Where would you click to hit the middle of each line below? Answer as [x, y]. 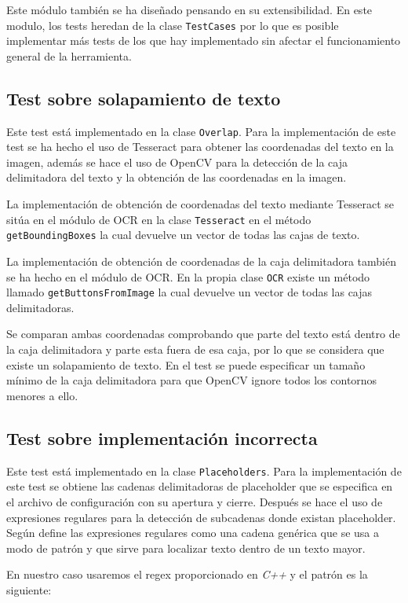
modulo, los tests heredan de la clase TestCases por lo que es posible [173, 25]
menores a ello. [42, 395]
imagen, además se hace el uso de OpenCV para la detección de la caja [177, 162]
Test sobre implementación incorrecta [162, 438]
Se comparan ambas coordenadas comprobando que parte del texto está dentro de [203, 334]
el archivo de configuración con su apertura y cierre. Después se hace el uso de [195, 501]
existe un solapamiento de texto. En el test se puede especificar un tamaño [186, 364]
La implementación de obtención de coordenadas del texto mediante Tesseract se [200, 204]
